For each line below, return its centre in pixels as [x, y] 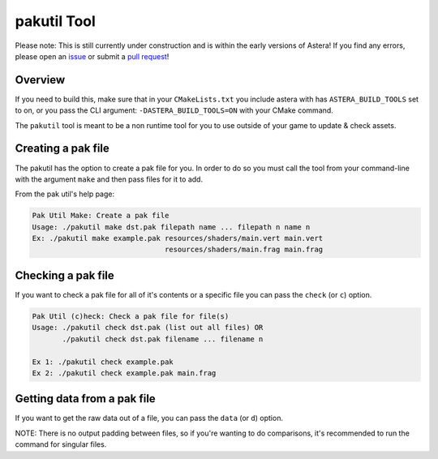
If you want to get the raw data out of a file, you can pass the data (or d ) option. [149, 418]
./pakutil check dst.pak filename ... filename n [163, 339]
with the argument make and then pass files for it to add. [109, 179]
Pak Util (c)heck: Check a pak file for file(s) [131, 316]
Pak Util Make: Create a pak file [101, 216]
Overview [40, 80]
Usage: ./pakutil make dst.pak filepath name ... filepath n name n [171, 227]
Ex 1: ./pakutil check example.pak [103, 362]
